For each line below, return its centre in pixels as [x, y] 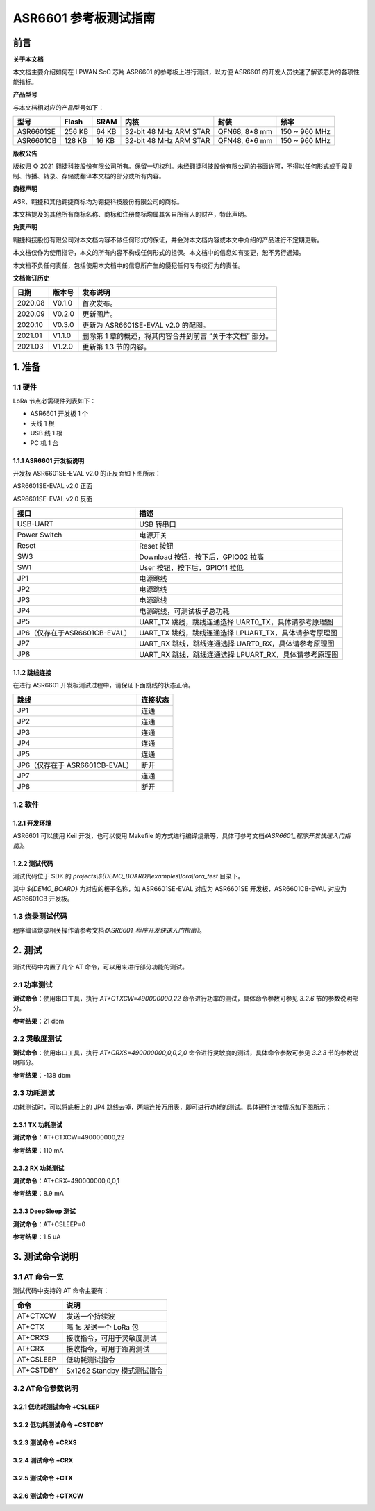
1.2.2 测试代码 [33, 863]
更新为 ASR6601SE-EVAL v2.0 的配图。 [146, 325]
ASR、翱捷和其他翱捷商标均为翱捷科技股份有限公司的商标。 [98, 201]
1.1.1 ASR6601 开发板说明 [49, 460]
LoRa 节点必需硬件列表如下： [55, 401]
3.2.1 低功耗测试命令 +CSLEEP [56, 1407]
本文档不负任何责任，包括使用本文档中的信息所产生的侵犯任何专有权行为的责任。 [128, 265]
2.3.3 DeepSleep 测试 [44, 1211]
